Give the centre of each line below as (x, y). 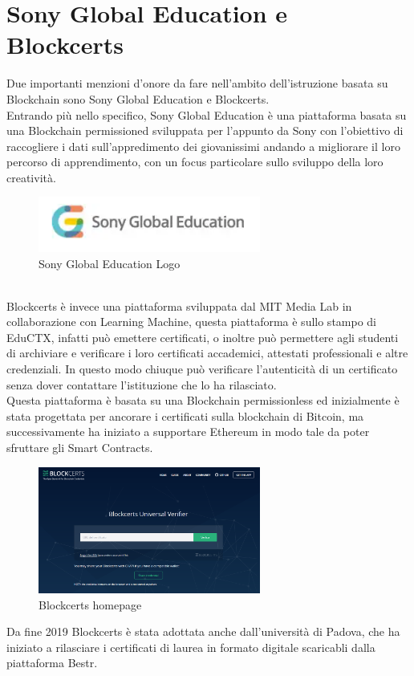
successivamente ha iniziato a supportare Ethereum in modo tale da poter (188, 432)
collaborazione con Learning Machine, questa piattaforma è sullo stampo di (192, 322)
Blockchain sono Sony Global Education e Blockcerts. (138, 98)
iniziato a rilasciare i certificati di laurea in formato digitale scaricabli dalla (191, 647)
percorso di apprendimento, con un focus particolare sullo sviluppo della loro (195, 162)
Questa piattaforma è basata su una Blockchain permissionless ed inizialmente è (203, 400)
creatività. (31, 177)
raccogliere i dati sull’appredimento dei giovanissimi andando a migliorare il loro (203, 146)
